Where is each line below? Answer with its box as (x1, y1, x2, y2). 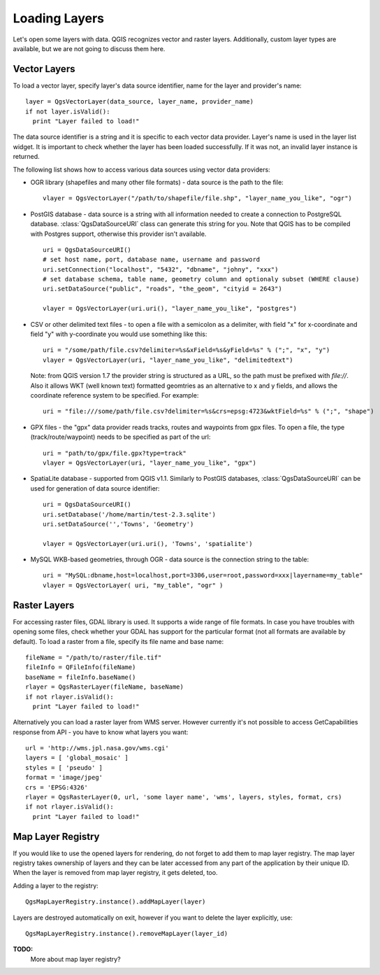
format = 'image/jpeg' (25, 773, 103, 782)
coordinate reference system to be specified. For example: (30, 391, 199, 399)
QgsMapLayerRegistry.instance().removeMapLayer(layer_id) (25, 930, 228, 938)
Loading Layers (13, 10, 105, 26)
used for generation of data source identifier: (30, 484, 160, 493)
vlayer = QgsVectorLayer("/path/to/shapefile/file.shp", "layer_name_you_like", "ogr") (43, 195, 353, 202)
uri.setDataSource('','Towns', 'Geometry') (43, 520, 194, 528)
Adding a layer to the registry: (13, 881, 99, 890)
